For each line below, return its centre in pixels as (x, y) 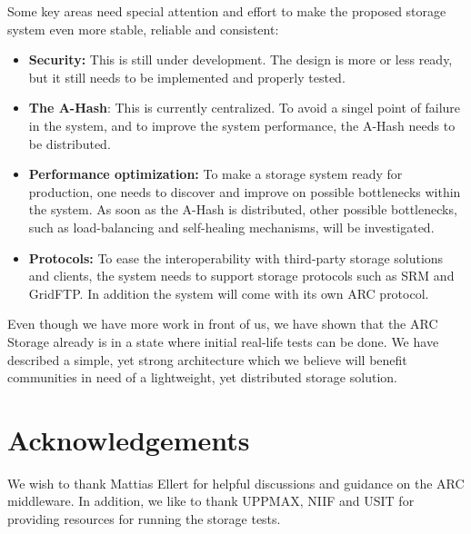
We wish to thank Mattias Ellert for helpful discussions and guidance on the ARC (236, 483)
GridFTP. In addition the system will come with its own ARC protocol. (229, 293)
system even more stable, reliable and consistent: (143, 29)
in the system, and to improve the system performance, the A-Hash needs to (242, 125)
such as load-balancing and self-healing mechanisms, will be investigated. (231, 227)
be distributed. (70, 143)
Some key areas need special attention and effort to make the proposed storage (227, 11)
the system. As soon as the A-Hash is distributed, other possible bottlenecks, (243, 209)
